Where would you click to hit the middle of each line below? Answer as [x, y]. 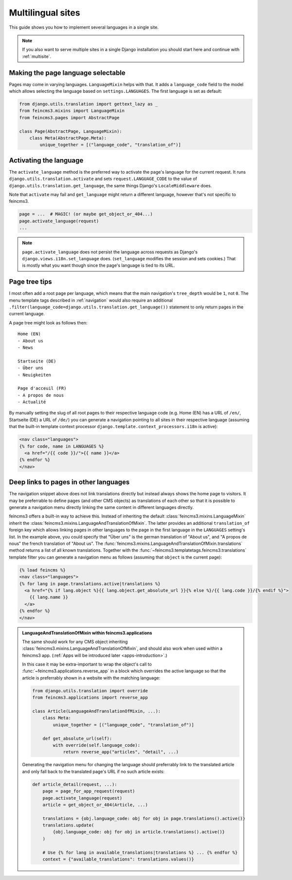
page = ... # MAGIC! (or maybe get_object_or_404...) [86, 214]
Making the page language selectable [67, 73]
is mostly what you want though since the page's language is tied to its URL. [99, 266]
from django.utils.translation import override [90, 691]
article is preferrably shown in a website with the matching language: [91, 678]
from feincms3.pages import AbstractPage [69, 117]
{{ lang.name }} [49, 597]
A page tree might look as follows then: [48, 323]
